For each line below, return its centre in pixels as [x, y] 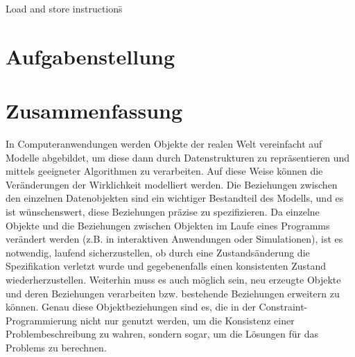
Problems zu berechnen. [56, 347]
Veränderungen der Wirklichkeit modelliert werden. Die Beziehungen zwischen [172, 184]
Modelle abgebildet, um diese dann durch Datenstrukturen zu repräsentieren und [178, 157]
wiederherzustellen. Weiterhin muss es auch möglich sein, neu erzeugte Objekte [173, 280]
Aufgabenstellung [90, 56]
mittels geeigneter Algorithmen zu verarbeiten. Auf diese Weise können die [164, 171]
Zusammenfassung [94, 111]
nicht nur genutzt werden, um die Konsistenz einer [187, 320]
